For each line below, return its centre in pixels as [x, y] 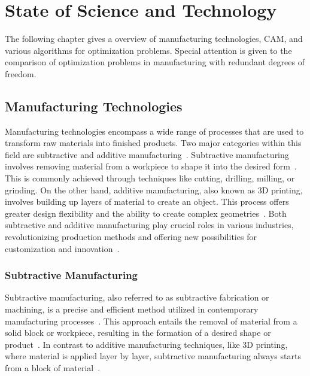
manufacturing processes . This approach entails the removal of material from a [151, 321]
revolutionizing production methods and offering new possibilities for [131, 237]
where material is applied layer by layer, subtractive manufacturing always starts [153, 356]
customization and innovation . [62, 248]
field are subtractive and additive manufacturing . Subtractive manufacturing [147, 154]
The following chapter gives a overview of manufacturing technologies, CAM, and [154, 39]
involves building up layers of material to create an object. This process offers [147, 201]
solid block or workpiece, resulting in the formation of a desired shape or [138, 333]
